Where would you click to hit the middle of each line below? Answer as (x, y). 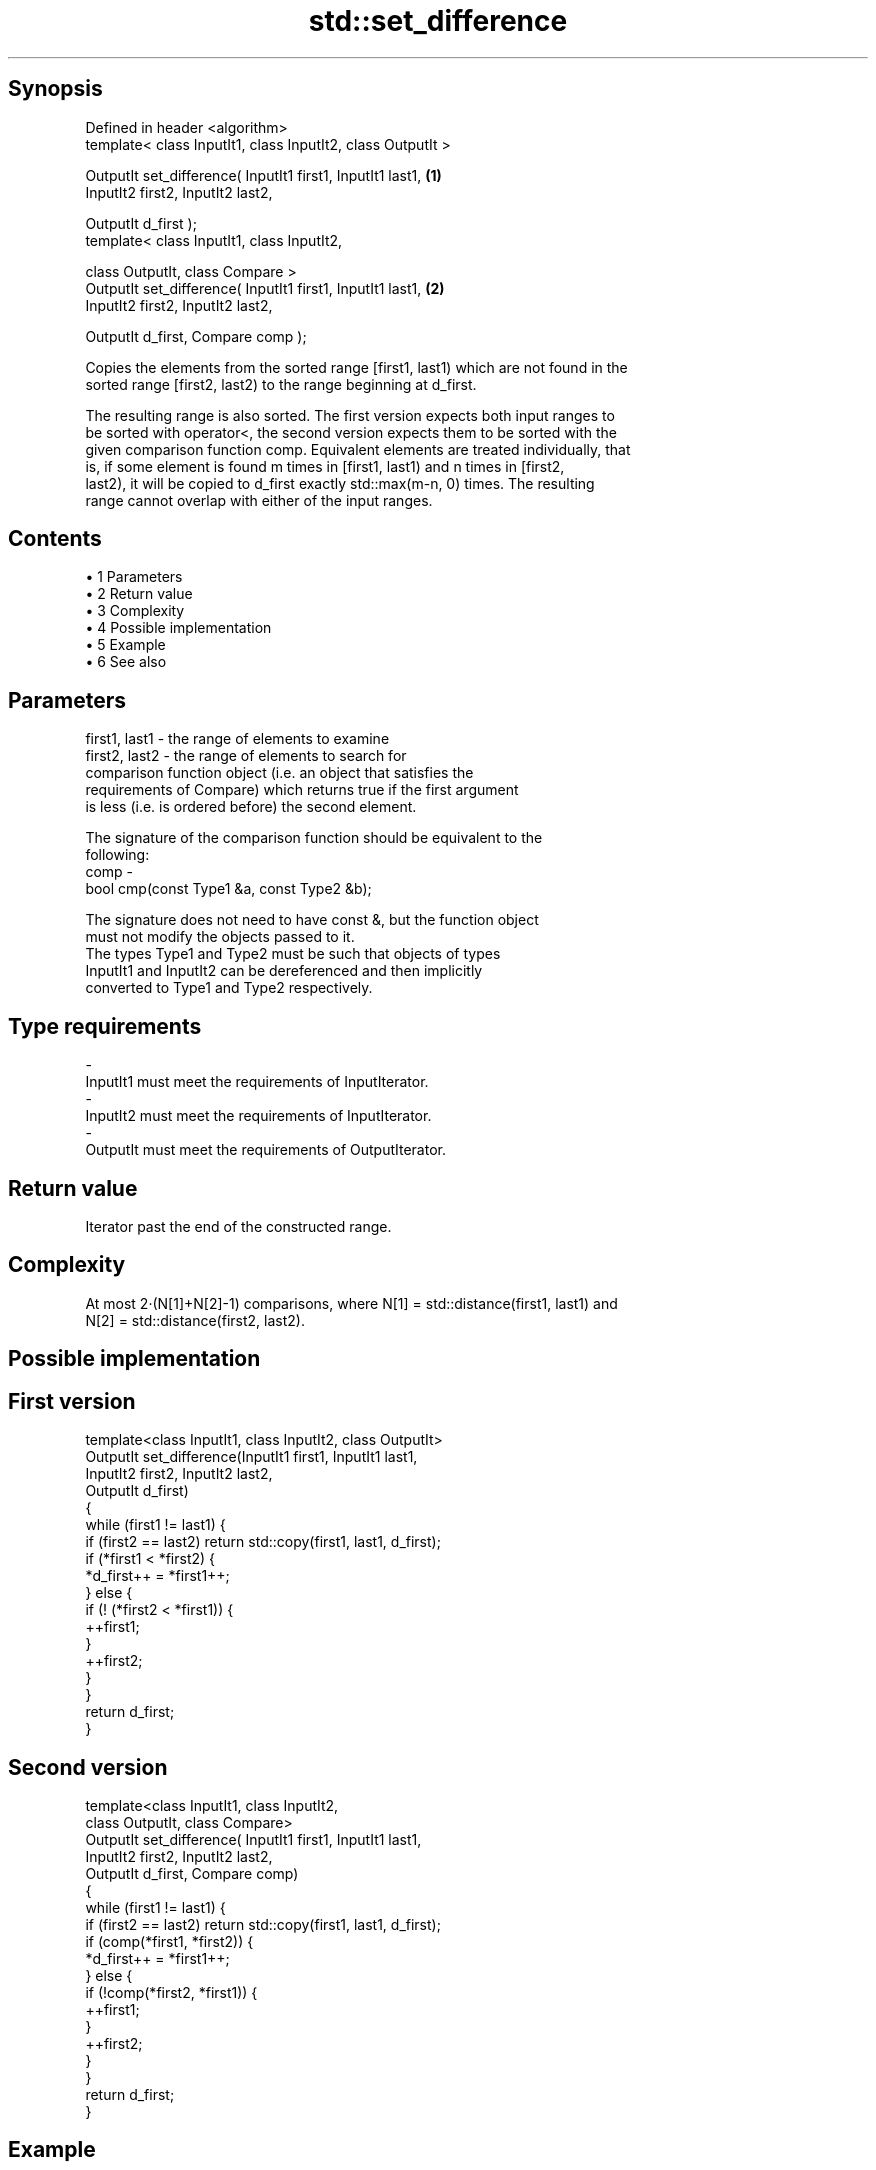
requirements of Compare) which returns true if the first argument (302, 790)
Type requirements (105, 1026)
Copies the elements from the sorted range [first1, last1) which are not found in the (356, 367)
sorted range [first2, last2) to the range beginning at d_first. (281, 384)
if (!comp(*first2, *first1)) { (171, 1992)
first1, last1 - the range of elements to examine (237, 739)
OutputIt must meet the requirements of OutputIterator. (265, 1150)
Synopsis (55, 89)
